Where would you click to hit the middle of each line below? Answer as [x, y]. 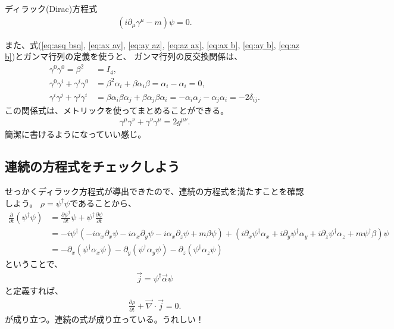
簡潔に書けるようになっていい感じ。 [76, 134]
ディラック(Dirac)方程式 [51, 8]
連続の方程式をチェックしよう [92, 166]
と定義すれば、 [34, 290]
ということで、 [34, 264]
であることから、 [103, 203]
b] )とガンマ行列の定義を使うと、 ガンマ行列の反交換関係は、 [124, 56]
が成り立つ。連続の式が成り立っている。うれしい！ [104, 319]
